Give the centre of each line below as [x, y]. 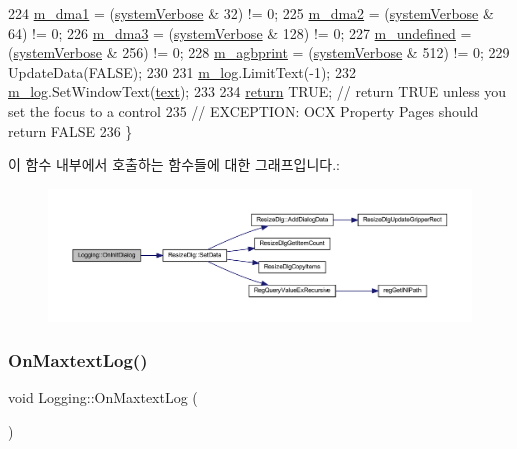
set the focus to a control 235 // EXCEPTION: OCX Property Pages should [243, 110]
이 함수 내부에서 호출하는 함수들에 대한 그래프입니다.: [174, 164]
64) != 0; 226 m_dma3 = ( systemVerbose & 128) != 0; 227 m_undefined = [240, 32]
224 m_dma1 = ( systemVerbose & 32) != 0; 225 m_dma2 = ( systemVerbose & [251, 13]
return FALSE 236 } [70, 130]
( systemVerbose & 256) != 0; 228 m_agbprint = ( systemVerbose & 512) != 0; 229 [259, 52]
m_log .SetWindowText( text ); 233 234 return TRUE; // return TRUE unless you [257, 91]
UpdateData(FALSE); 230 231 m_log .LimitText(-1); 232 [182, 71]
